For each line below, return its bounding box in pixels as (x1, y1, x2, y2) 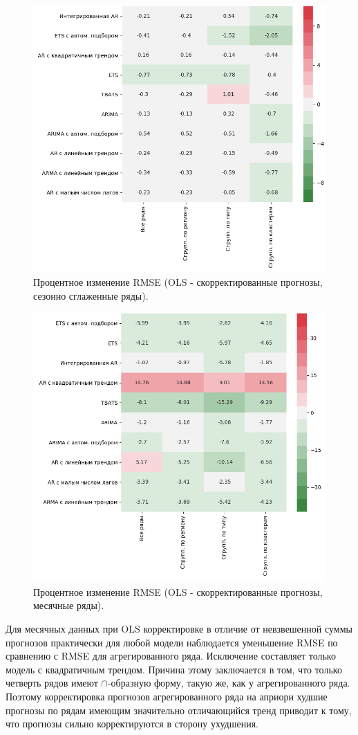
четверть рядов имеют (6, 675, 98, 690)
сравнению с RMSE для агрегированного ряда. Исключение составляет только (6, 648, 336, 663)
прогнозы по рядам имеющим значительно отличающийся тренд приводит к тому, (6, 702, 352, 717)
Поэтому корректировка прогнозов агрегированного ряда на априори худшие (6, 689, 328, 704)
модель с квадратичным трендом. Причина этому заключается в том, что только (6, 662, 342, 676)
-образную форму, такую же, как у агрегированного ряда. (107, 675, 350, 690)
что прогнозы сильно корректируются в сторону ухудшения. (6, 716, 259, 731)
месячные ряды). (33, 598, 104, 612)
